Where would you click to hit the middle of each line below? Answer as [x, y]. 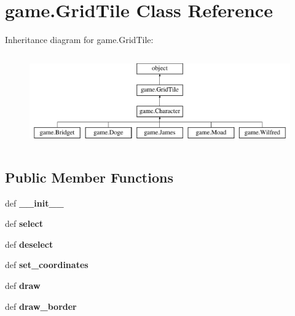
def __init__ [34, 203]
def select [24, 223]
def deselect [29, 244]
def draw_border [41, 306]
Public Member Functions [89, 177]
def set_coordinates [47, 265]
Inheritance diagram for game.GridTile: [79, 40]
